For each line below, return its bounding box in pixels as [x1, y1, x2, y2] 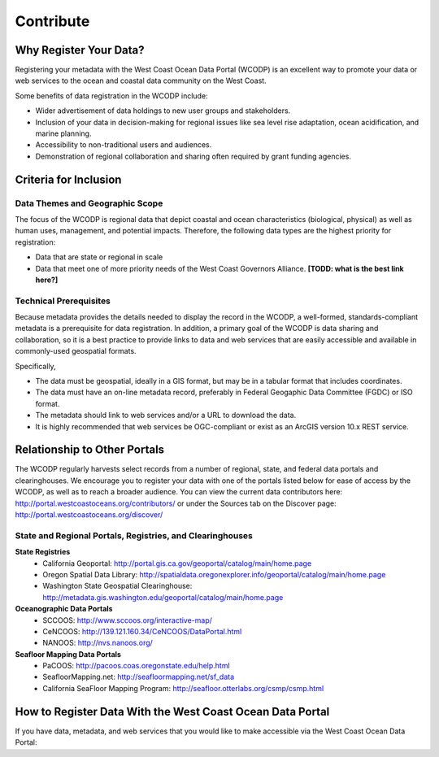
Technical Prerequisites [15, 295, 111, 307]
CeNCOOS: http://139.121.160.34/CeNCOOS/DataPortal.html [42, 626, 242, 636]
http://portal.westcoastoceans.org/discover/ [15, 510, 163, 520]
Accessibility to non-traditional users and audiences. [35, 140, 212, 150]
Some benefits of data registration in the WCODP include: [15, 90, 208, 101]
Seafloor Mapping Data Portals [15, 649, 122, 659]
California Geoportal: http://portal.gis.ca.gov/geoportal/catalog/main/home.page [42, 558, 312, 568]
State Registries [15, 547, 71, 557]
